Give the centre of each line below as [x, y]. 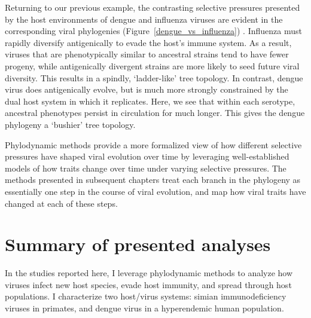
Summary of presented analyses [138, 244]
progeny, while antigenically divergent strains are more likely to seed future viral [152, 65]
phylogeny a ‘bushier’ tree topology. [70, 124]
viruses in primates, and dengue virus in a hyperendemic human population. [144, 308]
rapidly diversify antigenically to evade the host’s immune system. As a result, [148, 42]
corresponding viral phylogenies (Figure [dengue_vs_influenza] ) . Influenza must [153, 31]
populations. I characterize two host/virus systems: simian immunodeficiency [146, 296]
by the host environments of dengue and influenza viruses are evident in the [144, 19]
